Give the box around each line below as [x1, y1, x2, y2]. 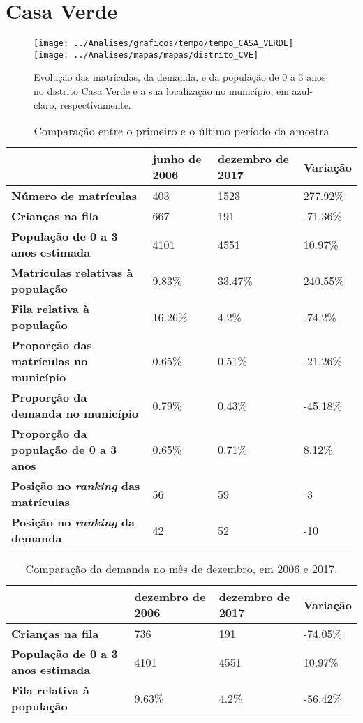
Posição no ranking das [11, 478, 140, 494]
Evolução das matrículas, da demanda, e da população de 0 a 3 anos [34, 70, 326, 84]
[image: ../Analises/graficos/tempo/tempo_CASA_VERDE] [34, 38, 294, 49]
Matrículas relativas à [11, 264, 133, 281]
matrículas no [11, 353, 88, 370]
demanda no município [11, 405, 139, 422]
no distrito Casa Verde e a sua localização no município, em [34, 84, 289, 98]
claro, [34, 97, 57, 112]
